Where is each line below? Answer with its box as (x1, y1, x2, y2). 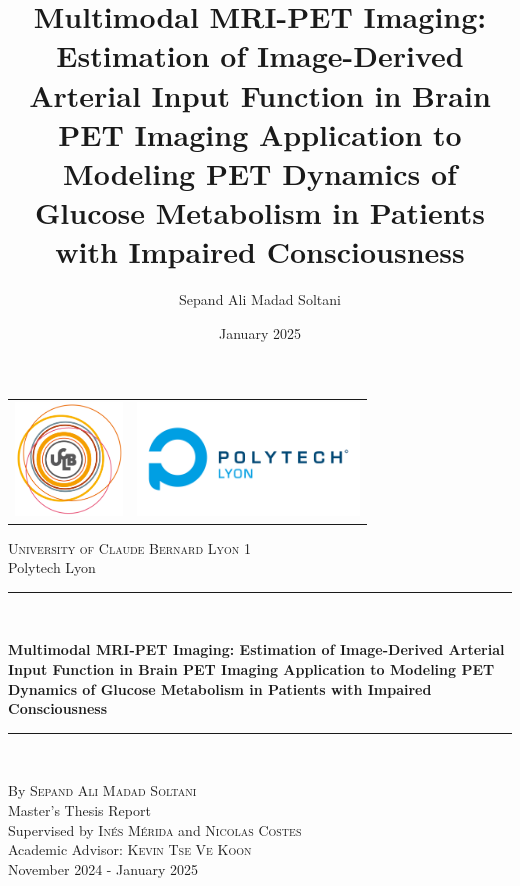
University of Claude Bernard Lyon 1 (8, 537, 251, 558)
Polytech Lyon (8, 557, 96, 578)
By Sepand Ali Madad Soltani (8, 780, 197, 801)
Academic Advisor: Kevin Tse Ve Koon (8, 839, 252, 860)
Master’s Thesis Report (8, 800, 151, 820)
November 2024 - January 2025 (8, 858, 199, 879)
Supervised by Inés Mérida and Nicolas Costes (8, 819, 302, 840)
